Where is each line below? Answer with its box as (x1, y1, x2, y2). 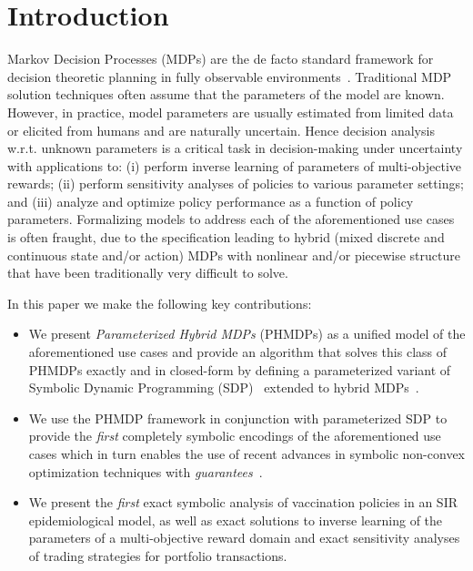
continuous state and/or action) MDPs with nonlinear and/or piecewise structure (7, 245, 460, 264)
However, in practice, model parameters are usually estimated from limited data (7, 102, 454, 121)
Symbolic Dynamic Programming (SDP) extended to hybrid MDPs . (28, 378, 419, 397)
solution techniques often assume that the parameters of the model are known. (7, 85, 445, 104)
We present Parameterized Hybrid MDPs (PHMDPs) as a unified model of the (28, 324, 466, 343)
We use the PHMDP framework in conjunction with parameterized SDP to (28, 408, 448, 427)
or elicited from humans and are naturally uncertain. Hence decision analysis (7, 120, 435, 139)
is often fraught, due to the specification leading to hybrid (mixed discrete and (7, 228, 445, 247)
